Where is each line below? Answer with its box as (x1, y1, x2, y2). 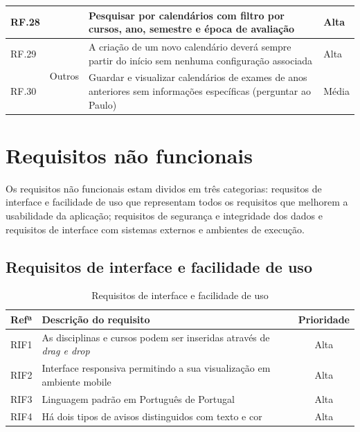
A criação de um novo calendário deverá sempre (88, 39, 291, 53)
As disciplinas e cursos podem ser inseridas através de (42, 330, 270, 344)
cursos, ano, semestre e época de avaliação (88, 21, 295, 36)
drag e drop (42, 343, 90, 358)
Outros (49, 68, 79, 82)
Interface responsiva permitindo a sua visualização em (42, 361, 271, 375)
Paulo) (88, 97, 117, 111)
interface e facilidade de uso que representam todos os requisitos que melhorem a (6, 195, 348, 209)
